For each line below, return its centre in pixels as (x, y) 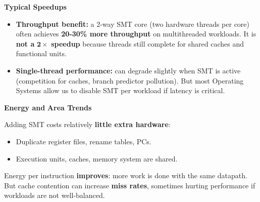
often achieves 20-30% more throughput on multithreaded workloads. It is (136, 34)
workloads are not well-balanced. (55, 195)
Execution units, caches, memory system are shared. (97, 158)
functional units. (41, 53)
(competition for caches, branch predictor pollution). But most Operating (130, 80)
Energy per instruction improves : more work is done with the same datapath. (126, 175)
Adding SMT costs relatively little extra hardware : (87, 124)
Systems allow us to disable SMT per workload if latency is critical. (120, 90)
